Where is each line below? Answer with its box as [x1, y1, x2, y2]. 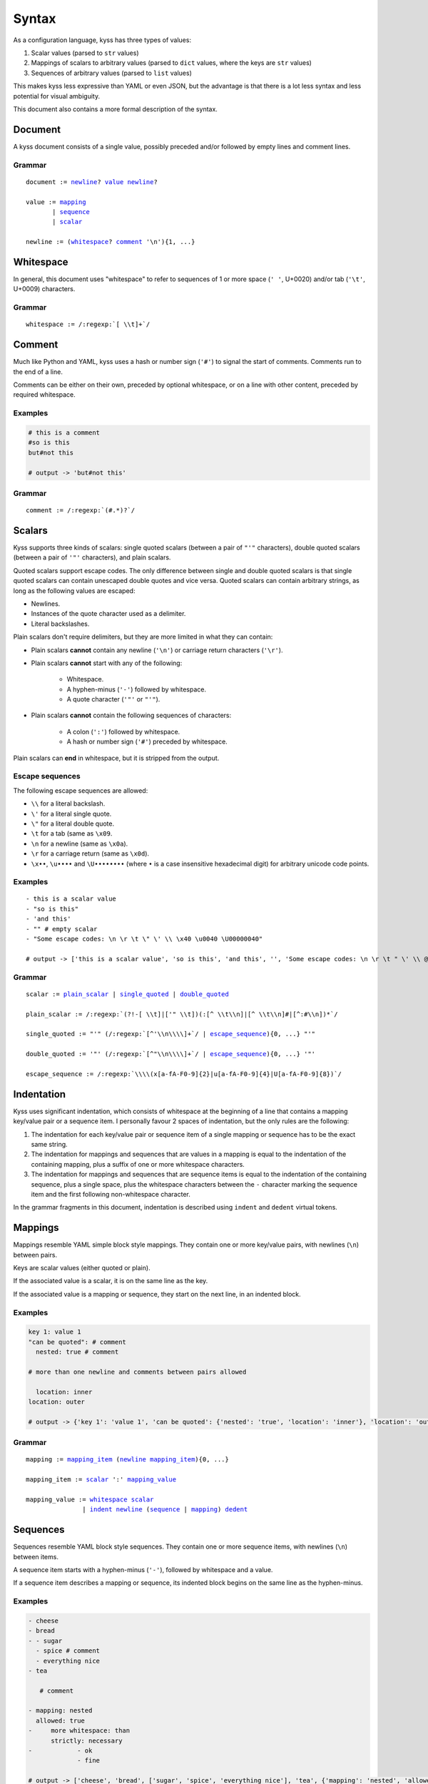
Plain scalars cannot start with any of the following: [31, 659, 183, 667]
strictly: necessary [51, 1736, 123, 1745]
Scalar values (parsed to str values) [31, 49, 139, 57]
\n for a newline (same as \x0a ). [31, 839, 128, 848]
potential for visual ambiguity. [13, 91, 100, 100]
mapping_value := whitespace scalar [26, 1495, 154, 1504]
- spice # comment [36, 1647, 100, 1655]
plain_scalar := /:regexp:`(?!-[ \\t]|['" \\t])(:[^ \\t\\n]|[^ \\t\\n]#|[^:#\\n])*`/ [26, 1010, 338, 1018]
